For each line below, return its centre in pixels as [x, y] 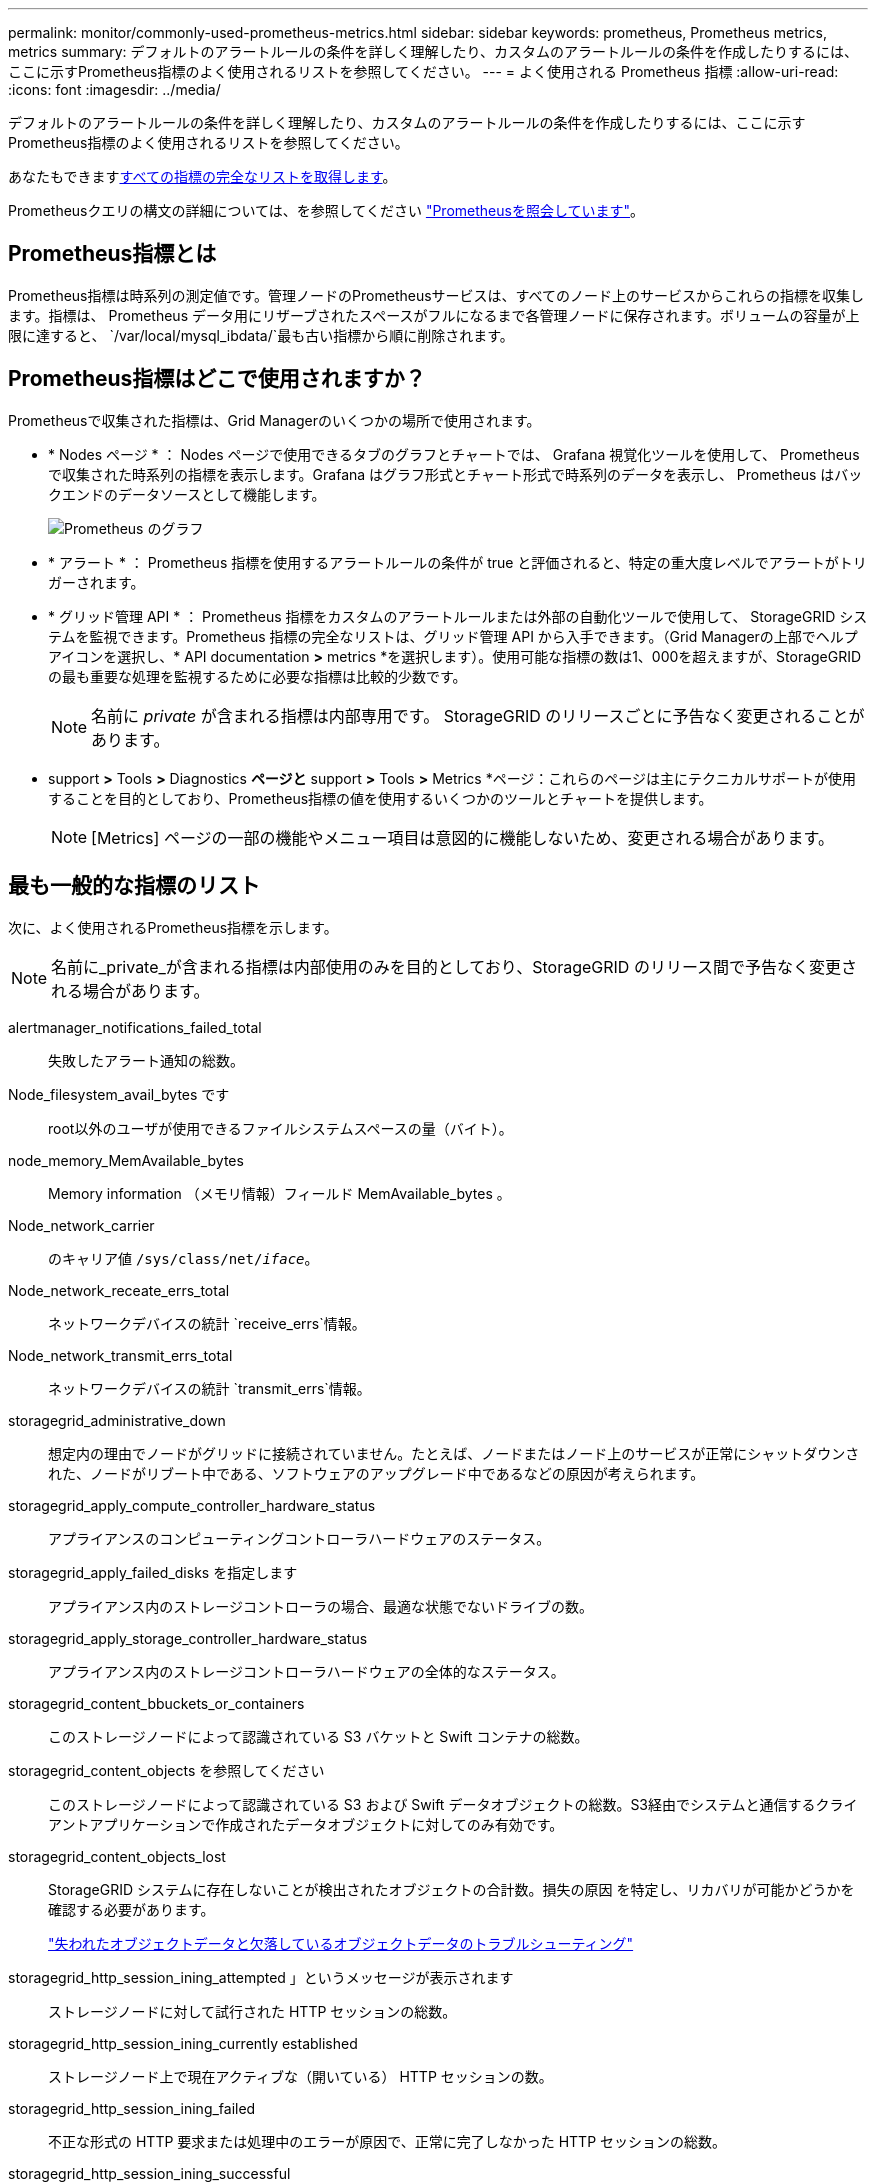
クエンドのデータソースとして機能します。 [187, 494]
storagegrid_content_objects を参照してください [166, 1770]
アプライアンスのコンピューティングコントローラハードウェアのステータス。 [299, 1538]
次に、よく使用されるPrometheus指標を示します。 [173, 927]
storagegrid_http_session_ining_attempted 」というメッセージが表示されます [261, 1977]
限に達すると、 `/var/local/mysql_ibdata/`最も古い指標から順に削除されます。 [261, 335]
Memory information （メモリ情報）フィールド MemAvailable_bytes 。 [279, 1193]
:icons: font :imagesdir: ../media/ [114, 89]
